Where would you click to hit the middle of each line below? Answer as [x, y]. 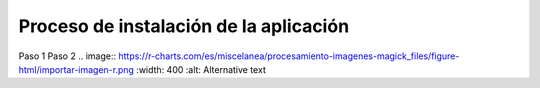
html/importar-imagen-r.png [76, 69]
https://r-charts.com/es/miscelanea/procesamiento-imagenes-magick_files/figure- [289, 56]
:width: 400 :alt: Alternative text [201, 69]
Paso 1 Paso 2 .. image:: [67, 56]
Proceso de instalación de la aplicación [184, 26]
